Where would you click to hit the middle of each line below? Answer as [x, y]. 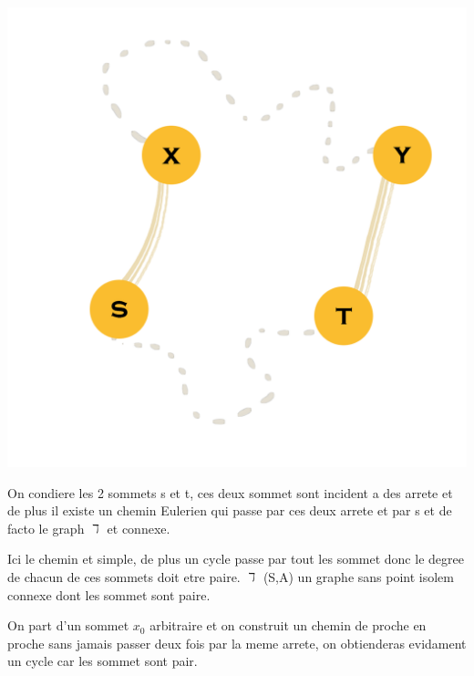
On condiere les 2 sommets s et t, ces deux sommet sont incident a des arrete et [230, 492]
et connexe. [139, 528]
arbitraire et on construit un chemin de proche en [288, 625]
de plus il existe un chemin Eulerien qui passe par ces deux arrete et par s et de [230, 510]
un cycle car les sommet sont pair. [103, 661]
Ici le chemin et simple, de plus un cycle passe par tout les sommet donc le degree [236, 559]
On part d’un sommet [68, 625]
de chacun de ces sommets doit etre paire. [124, 576]
